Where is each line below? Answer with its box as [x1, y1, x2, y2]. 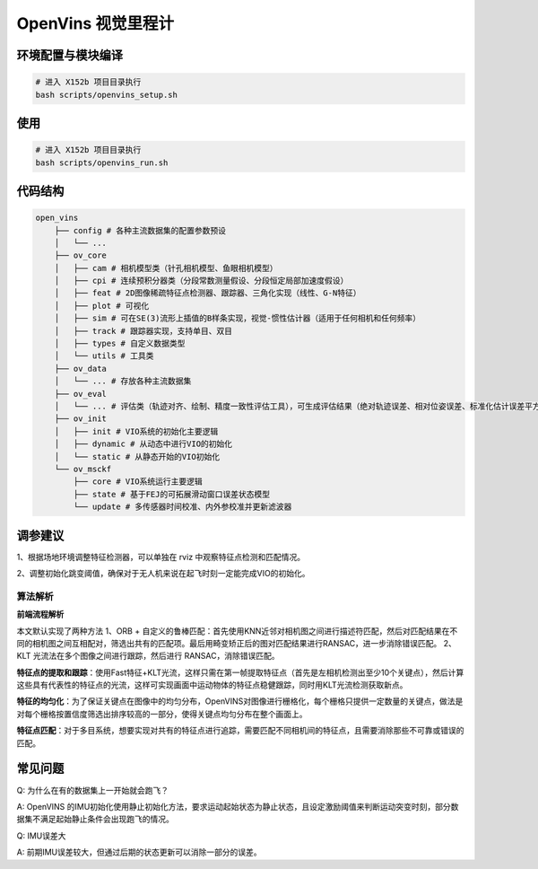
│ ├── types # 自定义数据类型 [54, 338, 186, 349]
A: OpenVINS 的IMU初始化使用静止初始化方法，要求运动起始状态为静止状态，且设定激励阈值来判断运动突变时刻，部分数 [16, 801, 459, 812]
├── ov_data [54, 364, 108, 373]
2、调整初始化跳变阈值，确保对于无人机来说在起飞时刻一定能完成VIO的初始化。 [16, 568, 310, 578]
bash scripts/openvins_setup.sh [35, 90, 178, 100]
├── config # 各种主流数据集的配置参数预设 [54, 225, 226, 235]
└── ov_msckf [54, 463, 112, 474]
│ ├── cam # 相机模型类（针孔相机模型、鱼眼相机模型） [54, 263, 278, 273]
